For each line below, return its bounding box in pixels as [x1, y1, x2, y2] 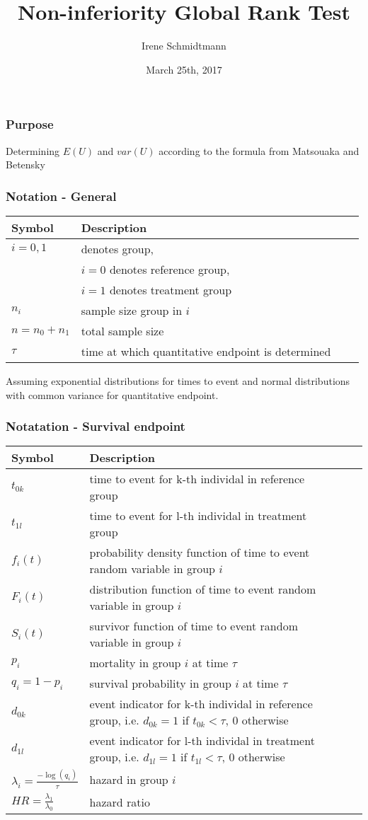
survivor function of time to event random [89, 618, 298, 635]
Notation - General [6, 187, 117, 204]
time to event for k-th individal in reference [89, 470, 305, 487]
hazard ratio [89, 793, 150, 810]
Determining [6, 143, 60, 158]
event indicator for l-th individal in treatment [89, 732, 315, 749]
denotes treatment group [109, 282, 232, 299]
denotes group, [81, 241, 154, 258]
